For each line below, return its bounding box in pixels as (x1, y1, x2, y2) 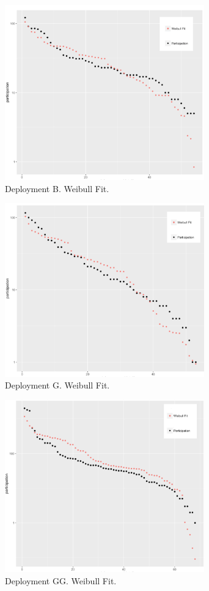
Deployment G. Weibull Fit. (5, 379, 110, 392)
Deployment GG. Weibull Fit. (5, 574, 117, 587)
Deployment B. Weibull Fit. (5, 182, 109, 195)
